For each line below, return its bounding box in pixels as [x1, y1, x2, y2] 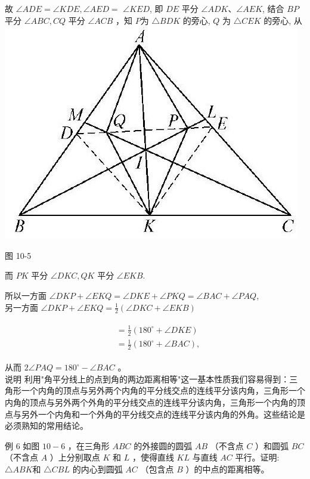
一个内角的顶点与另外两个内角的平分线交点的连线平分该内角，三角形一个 [21, 384, 305, 397]
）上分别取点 [49, 451, 100, 463]
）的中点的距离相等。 [185, 462, 269, 475]
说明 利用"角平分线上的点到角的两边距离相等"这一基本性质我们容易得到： [5, 372, 290, 385]
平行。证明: [235, 451, 280, 463]
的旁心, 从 [263, 14, 302, 26]
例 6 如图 [5, 439, 40, 452]
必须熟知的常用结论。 [5, 419, 88, 432]
